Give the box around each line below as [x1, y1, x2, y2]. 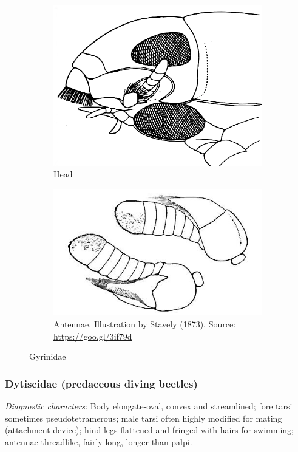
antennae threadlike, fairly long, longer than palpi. [5, 435, 192, 448]
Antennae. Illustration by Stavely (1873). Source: [53, 318, 236, 330]
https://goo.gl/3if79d [53, 329, 132, 342]
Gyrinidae [29, 350, 66, 363]
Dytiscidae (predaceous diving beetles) [5, 375, 198, 391]
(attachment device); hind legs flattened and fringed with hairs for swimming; [5, 423, 294, 436]
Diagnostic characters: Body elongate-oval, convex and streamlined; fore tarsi [5, 400, 293, 413]
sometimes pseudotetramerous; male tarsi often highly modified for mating [5, 411, 282, 424]
